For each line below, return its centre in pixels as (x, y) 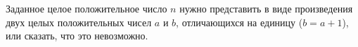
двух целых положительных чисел (79, 22)
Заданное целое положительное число (87, 8)
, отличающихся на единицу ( (239, 22)
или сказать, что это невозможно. (77, 36)
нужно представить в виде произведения (266, 8)
